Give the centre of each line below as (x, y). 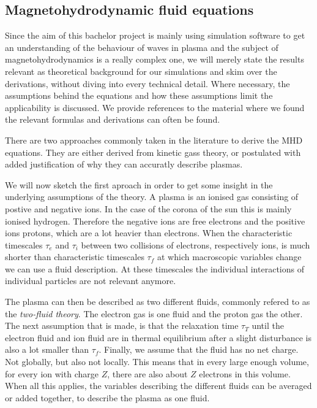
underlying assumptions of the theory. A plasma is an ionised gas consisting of (152, 197)
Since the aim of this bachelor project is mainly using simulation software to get (155, 35)
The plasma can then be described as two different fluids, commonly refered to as (158, 302)
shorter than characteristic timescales (75, 257)
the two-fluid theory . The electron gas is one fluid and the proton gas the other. (154, 313)
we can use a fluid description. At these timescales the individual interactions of (155, 268)
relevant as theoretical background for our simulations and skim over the (141, 71)
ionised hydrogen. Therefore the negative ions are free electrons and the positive (155, 221)
